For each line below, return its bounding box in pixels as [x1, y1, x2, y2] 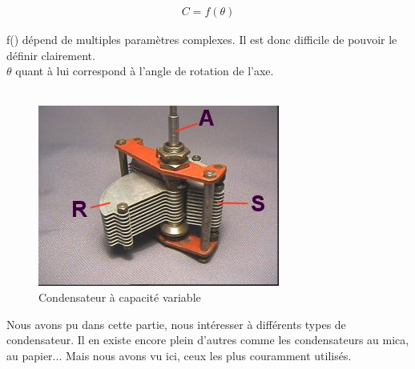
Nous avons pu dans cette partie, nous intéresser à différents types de [6, 315, 346, 332]
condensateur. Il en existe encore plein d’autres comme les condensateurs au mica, [6, 331, 409, 348]
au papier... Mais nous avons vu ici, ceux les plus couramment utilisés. [6, 347, 352, 363]
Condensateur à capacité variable [38, 289, 201, 305]
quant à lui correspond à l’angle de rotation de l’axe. [15, 62, 274, 79]
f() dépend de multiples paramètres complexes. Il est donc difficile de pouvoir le [6, 31, 397, 48]
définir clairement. [6, 46, 95, 63]
